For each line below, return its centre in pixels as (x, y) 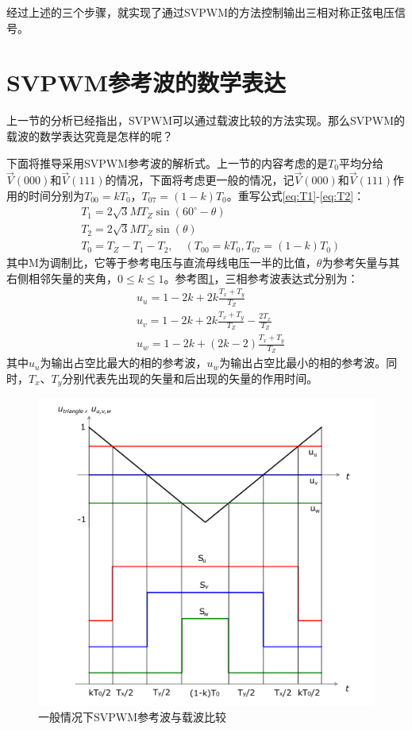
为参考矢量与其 (361, 263)
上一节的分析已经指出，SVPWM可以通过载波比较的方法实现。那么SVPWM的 (206, 120)
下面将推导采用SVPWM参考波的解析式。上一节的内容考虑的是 (167, 162)
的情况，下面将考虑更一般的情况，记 (200, 180)
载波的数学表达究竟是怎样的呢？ (90, 135)
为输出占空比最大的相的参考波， (123, 363)
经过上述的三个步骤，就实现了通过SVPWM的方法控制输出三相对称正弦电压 (201, 12)
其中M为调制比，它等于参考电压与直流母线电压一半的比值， (162, 263)
